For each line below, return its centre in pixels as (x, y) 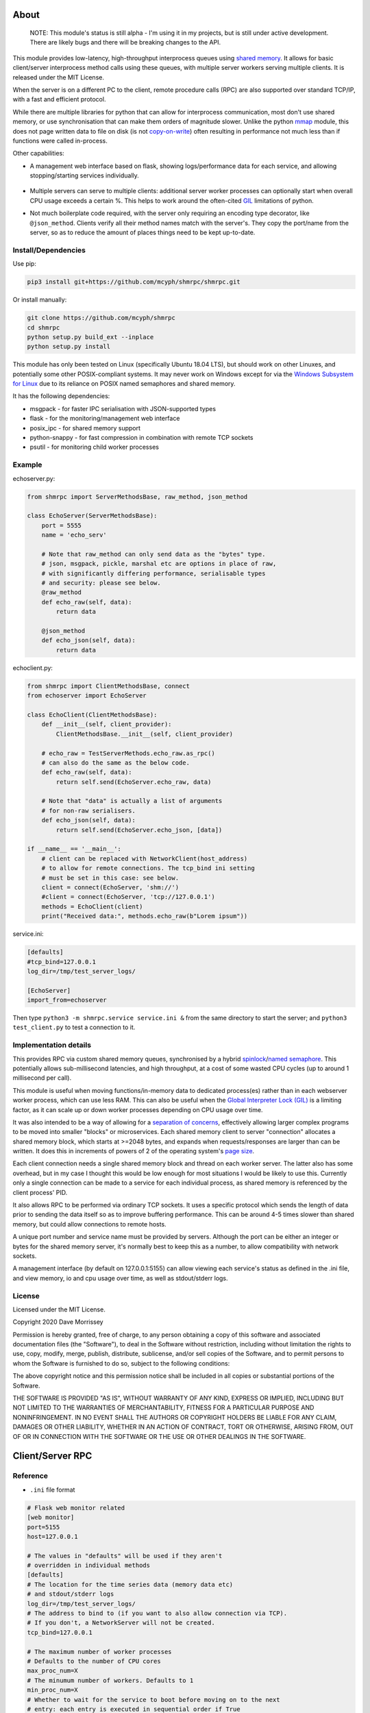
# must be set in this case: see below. (110, 878)
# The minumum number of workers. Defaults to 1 (110, 1680)
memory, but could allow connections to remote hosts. (90, 1224)
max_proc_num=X (52, 1671)
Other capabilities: (38, 153)
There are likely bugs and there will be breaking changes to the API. (125, 42)
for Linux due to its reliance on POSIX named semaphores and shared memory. (124, 384)
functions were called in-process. (60, 140)
